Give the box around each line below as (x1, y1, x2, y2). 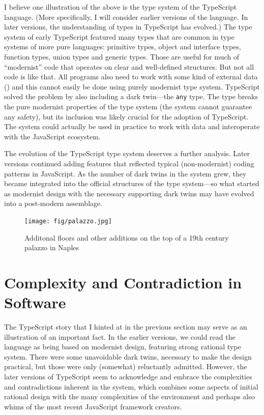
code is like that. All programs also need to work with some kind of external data (4, 71, 258, 82)
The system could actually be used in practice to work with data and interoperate (4, 121, 260, 132)
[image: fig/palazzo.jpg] (24, 217, 112, 225)
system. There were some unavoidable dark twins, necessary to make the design (4, 351, 252, 362)
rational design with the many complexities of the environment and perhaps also (4, 391, 255, 402)
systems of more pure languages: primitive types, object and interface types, (4, 41, 241, 52)
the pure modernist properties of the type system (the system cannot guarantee (4, 101, 252, 111)
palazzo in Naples (24, 242, 79, 253)
